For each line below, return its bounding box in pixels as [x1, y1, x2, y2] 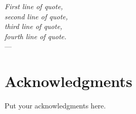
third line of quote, [5, 21, 62, 32]
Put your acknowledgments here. [5, 100, 106, 111]
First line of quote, [5, 1, 63, 11]
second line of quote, [5, 11, 68, 21]
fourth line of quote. [5, 31, 66, 41]
